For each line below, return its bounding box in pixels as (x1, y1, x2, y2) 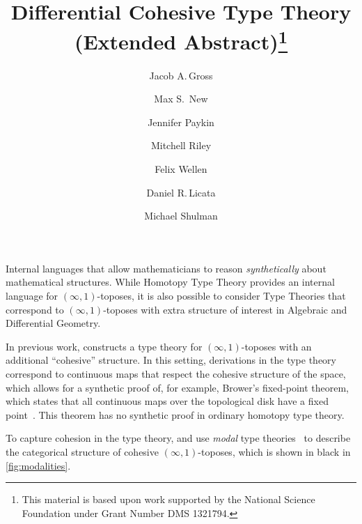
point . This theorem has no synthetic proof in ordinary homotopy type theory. (6, 407, 345, 422)
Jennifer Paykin (148, 114, 214, 129)
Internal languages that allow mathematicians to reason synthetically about (6, 261, 326, 275)
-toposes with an (241, 339, 312, 353)
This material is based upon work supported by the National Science (22, 492, 315, 507)
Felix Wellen (155, 162, 207, 176)
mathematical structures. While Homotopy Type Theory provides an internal (6, 275, 335, 289)
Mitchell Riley (150, 138, 212, 153)
